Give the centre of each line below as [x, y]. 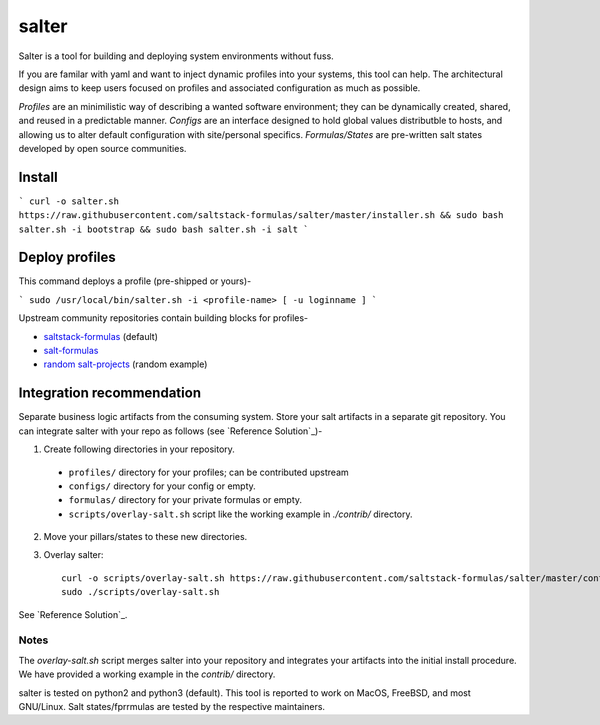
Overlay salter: [73, 555]
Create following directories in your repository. [139, 449]
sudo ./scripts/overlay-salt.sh [140, 592]
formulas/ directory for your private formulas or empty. [185, 500]
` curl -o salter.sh [69, 201]
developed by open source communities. [102, 148]
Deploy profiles [67, 257]
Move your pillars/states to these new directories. [145, 537]
